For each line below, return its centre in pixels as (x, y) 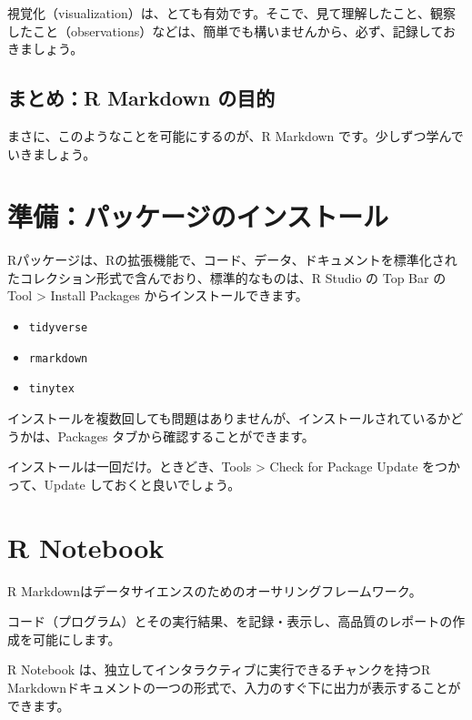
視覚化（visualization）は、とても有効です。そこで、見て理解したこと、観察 (232, 13)
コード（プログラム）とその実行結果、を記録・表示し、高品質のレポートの (230, 621)
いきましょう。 (52, 153)
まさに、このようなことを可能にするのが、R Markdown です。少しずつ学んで (236, 135)
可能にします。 (76, 639)
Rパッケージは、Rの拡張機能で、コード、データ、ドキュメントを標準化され (232, 260)
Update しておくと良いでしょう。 (142, 484)
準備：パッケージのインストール (198, 216)
